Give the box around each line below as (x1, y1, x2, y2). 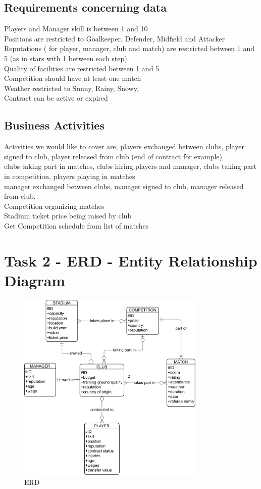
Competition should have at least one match (4, 73, 141, 83)
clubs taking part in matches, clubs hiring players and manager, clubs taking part (4, 161, 256, 171)
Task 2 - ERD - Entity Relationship (4, 250, 257, 271)
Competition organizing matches (4, 200, 105, 211)
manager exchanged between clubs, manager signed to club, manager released (4, 181, 244, 191)
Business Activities (4, 117, 105, 133)
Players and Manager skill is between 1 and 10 (4, 23, 148, 34)
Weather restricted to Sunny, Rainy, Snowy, (4, 82, 139, 93)
